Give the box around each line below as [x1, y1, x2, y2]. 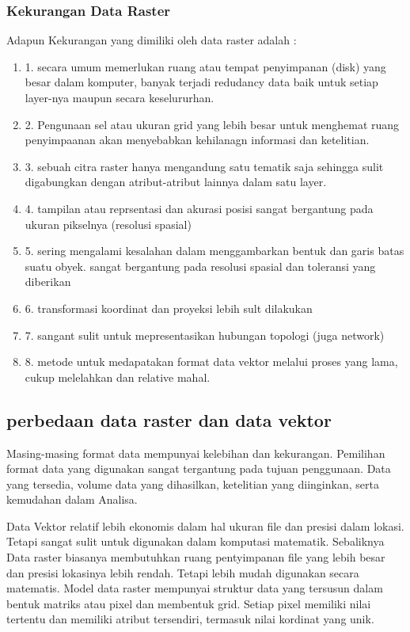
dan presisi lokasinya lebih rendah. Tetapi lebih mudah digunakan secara [6, 564, 359, 581]
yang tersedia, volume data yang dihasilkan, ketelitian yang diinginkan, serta [6, 475, 379, 492]
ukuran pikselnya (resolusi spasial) [25, 215, 192, 232]
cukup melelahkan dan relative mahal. [25, 368, 211, 385]
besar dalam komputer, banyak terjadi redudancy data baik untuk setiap [25, 74, 378, 90]
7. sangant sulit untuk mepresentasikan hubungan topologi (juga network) [25, 326, 385, 343]
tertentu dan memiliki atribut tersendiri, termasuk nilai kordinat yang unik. [6, 611, 374, 627]
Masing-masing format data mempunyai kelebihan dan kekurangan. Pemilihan [6, 444, 385, 461]
